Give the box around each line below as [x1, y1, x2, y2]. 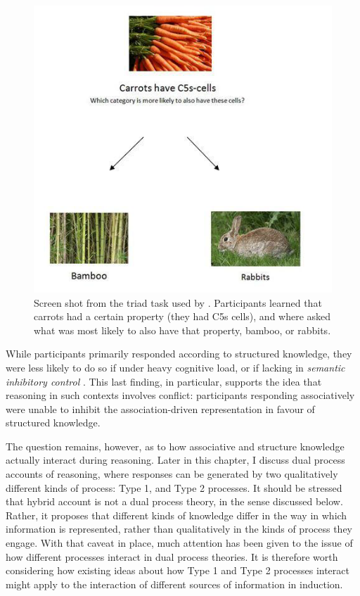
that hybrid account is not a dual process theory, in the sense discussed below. [6, 494, 343, 509]
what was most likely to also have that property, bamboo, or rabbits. [34, 322, 331, 337]
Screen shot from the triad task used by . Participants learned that [34, 295, 322, 310]
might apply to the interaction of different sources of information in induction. [6, 576, 343, 591]
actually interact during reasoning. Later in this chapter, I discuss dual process [6, 452, 345, 467]
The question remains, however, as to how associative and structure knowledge [6, 438, 345, 453]
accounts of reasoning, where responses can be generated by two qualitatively [6, 467, 338, 481]
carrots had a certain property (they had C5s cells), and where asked [34, 309, 331, 324]
